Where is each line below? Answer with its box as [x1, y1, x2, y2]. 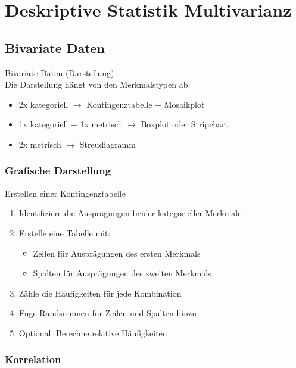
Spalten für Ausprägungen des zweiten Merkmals [33, 267, 211, 279]
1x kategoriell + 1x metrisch [18, 118, 123, 130]
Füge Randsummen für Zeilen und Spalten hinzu [18, 307, 197, 319]
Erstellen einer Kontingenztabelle [5, 186, 126, 199]
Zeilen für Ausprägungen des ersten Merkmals [33, 247, 201, 259]
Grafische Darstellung [5, 163, 111, 178]
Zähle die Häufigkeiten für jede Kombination [18, 286, 182, 299]
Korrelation [5, 352, 61, 367]
